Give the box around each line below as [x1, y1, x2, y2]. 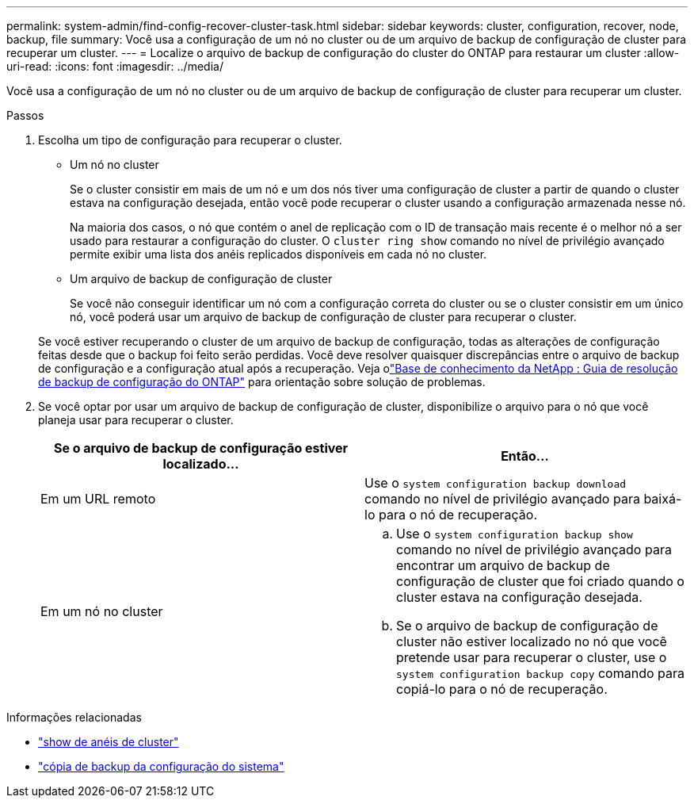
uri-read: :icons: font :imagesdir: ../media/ [6, 59, 223, 73]
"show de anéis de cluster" [38, 735, 179, 748]
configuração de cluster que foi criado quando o [396, 573, 684, 589]
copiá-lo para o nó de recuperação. [396, 681, 608, 697]
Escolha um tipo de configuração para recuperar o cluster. [38, 133, 342, 147]
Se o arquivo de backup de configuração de [396, 618, 658, 634]
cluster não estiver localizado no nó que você [396, 634, 667, 649]
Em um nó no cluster [40, 603, 163, 619]
